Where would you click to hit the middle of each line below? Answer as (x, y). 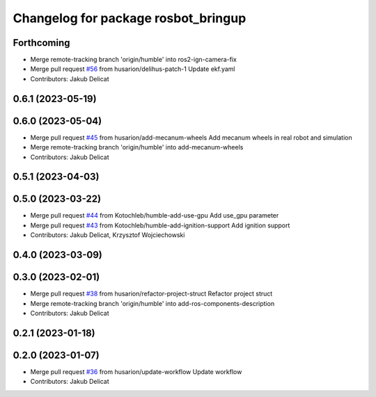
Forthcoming (41, 43)
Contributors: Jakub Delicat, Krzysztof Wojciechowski (108, 235)
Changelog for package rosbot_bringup (130, 18)
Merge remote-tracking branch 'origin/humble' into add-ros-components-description (152, 303)
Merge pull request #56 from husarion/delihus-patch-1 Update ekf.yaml (133, 69)
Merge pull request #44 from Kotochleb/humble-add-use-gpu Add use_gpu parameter (155, 216)
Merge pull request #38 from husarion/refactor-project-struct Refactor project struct (151, 294)
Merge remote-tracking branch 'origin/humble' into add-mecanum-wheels (137, 147)
